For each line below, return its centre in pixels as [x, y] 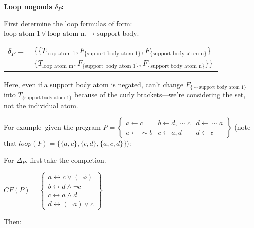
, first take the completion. [66, 160]
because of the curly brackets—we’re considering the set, [160, 95]
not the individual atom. [41, 105]
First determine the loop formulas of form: [68, 23]
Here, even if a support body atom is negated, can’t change [94, 84]
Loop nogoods [28, 6]
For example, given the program [52, 127]
